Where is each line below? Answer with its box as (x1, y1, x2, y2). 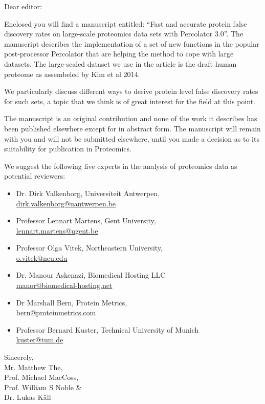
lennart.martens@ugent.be (16, 225, 98, 236)
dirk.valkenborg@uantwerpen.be (16, 198, 116, 208)
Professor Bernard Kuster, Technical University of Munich (16, 324, 199, 335)
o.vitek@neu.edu (16, 252, 68, 263)
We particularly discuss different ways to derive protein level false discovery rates (4, 86, 258, 97)
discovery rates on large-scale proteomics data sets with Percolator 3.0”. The (4, 28, 244, 39)
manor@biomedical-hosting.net (16, 280, 113, 291)
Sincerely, (4, 352, 34, 362)
